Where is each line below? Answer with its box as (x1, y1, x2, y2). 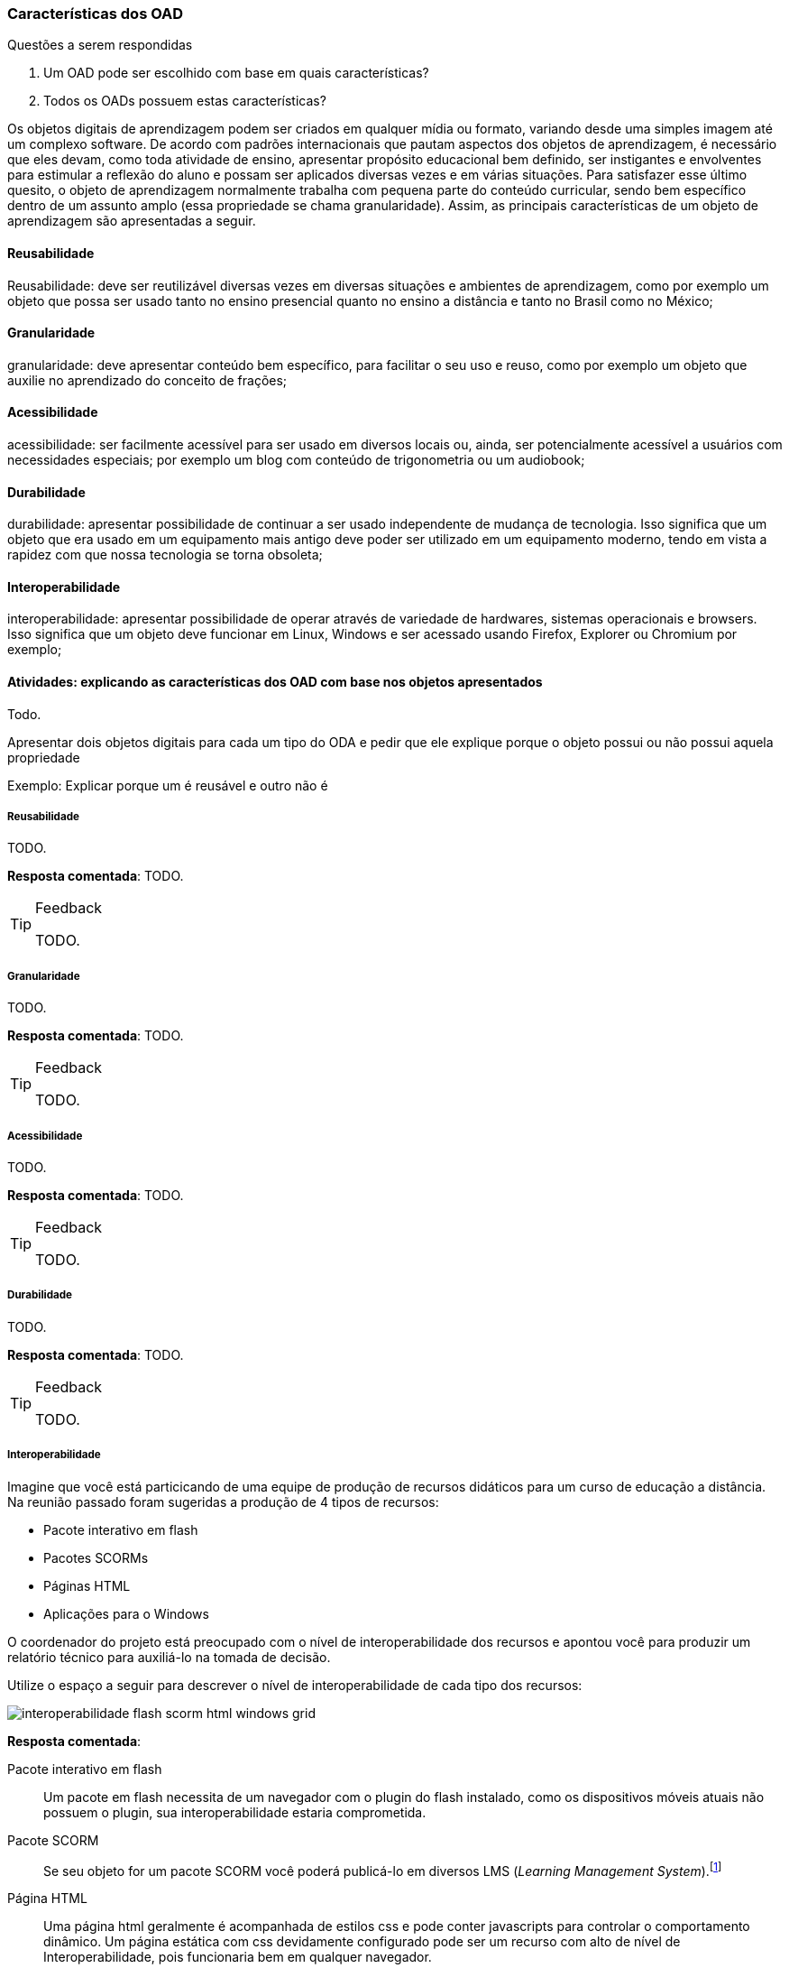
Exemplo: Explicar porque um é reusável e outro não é (7, 777, 328, 793)
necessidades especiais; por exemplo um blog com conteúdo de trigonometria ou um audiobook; (7, 452, 585, 468)
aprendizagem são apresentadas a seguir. (7, 213, 256, 229)
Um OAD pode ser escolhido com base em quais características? (43, 65, 429, 81)
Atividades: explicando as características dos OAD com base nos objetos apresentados (7, 674, 543, 690)
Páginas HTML (43, 1577, 131, 1594)
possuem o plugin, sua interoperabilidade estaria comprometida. (43, 1804, 427, 1820)
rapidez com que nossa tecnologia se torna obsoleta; (7, 547, 323, 563)
